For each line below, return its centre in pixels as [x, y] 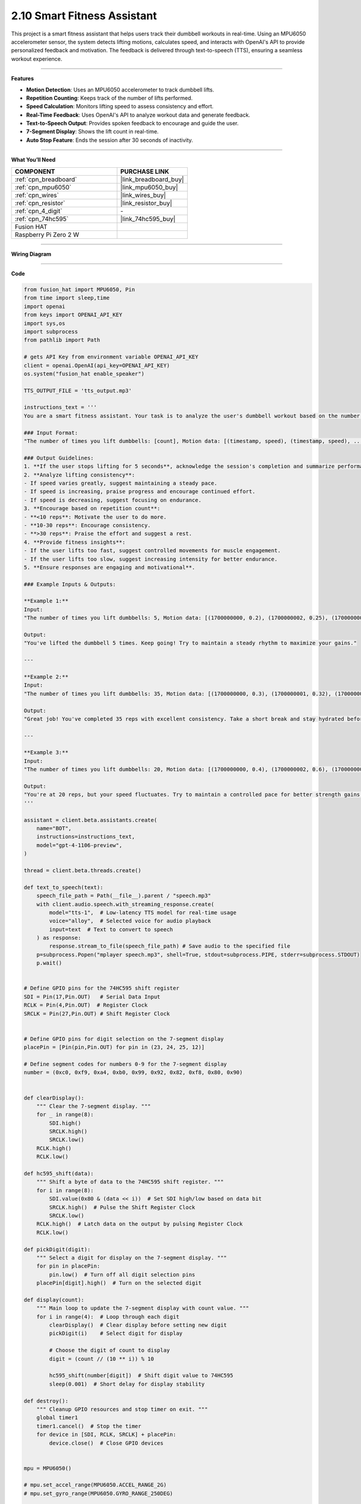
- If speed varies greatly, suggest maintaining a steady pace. [121, 483]
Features [23, 79]
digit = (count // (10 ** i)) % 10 [102, 1359]
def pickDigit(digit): [57, 1249]
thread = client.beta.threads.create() [82, 870]
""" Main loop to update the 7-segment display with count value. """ [143, 1308]
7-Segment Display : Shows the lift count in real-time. [92, 132]
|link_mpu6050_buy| [150, 187]
